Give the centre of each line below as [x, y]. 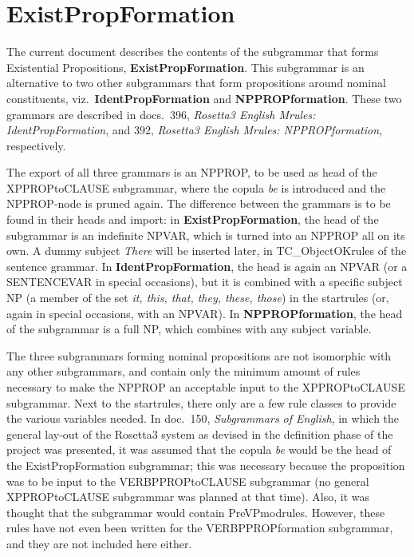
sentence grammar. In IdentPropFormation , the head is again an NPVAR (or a [207, 266]
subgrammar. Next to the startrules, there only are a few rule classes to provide [201, 402]
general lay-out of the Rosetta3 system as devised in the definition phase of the [200, 434]
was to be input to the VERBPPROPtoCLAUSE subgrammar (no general [188, 481]
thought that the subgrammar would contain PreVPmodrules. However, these [196, 512]
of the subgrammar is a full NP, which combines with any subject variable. [189, 329]
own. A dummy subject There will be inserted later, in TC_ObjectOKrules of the [207, 251]
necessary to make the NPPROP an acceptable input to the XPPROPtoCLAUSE [206, 387]
